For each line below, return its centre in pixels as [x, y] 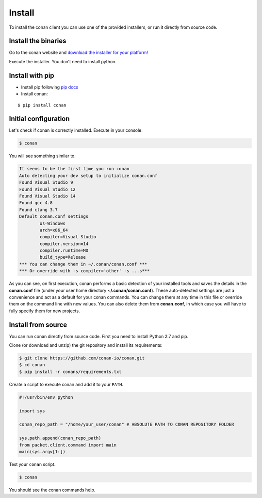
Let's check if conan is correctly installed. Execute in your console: [76, 130]
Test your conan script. [32, 464]
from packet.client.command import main [68, 445]
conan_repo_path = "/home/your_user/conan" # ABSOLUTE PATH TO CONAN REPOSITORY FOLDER [127, 425]
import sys [32, 411]
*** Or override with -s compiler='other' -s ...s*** [84, 271]
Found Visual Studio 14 [48, 196]
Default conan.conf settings [54, 217]
